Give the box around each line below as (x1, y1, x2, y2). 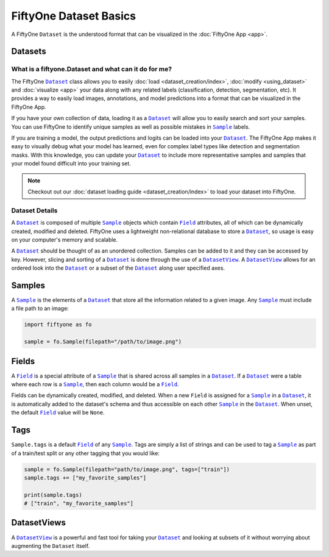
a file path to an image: (11, 305, 69, 312)
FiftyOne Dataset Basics (11, 9, 136, 23)
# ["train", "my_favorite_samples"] (24, 500, 134, 507)
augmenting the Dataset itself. (11, 542, 90, 549)
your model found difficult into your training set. (11, 160, 131, 167)
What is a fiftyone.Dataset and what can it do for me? (11, 65, 172, 73)
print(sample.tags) (24, 491, 82, 498)
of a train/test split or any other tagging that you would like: (11, 449, 160, 457)
